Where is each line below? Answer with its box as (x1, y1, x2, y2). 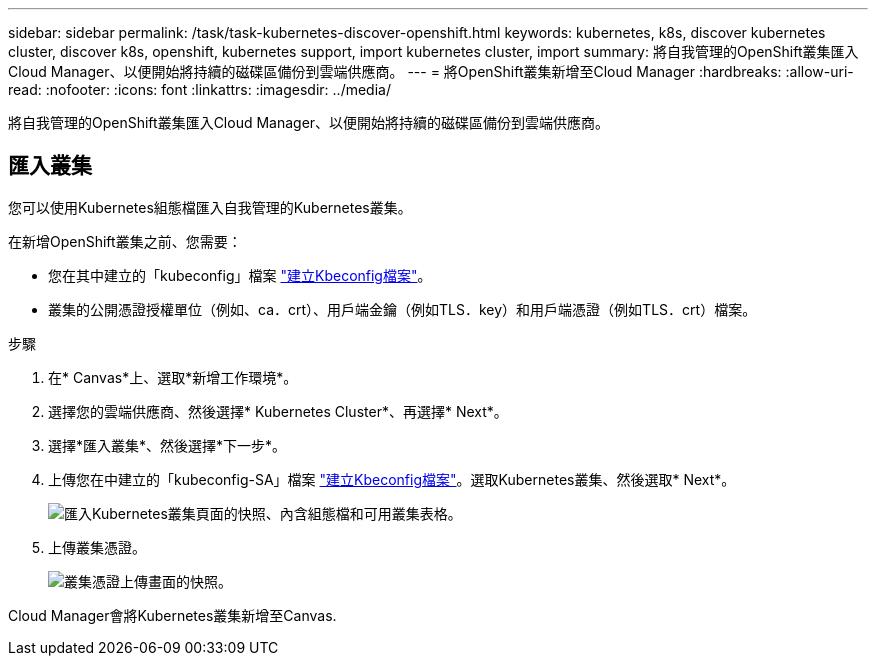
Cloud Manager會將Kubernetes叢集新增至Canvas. (8, 606, 337, 624)
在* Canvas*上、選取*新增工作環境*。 (48, 368, 298, 386)
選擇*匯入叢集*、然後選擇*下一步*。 (48, 436, 287, 454)
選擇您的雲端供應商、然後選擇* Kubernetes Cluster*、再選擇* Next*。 (48, 402, 508, 420)
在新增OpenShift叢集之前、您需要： (8, 232, 242, 250)
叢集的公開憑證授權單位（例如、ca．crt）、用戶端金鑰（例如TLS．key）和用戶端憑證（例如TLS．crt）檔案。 (48, 300, 757, 318)
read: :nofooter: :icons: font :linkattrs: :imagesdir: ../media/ (8, 81, 391, 98)
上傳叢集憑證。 (48, 538, 146, 556)
